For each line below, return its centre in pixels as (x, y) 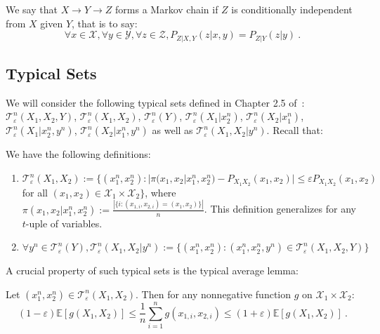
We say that (32, 9)
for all (35, 192)
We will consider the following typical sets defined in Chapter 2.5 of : (155, 102)
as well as (172, 130)
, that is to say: (105, 23)
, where (160, 192)
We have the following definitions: (78, 154)
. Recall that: (295, 130)
